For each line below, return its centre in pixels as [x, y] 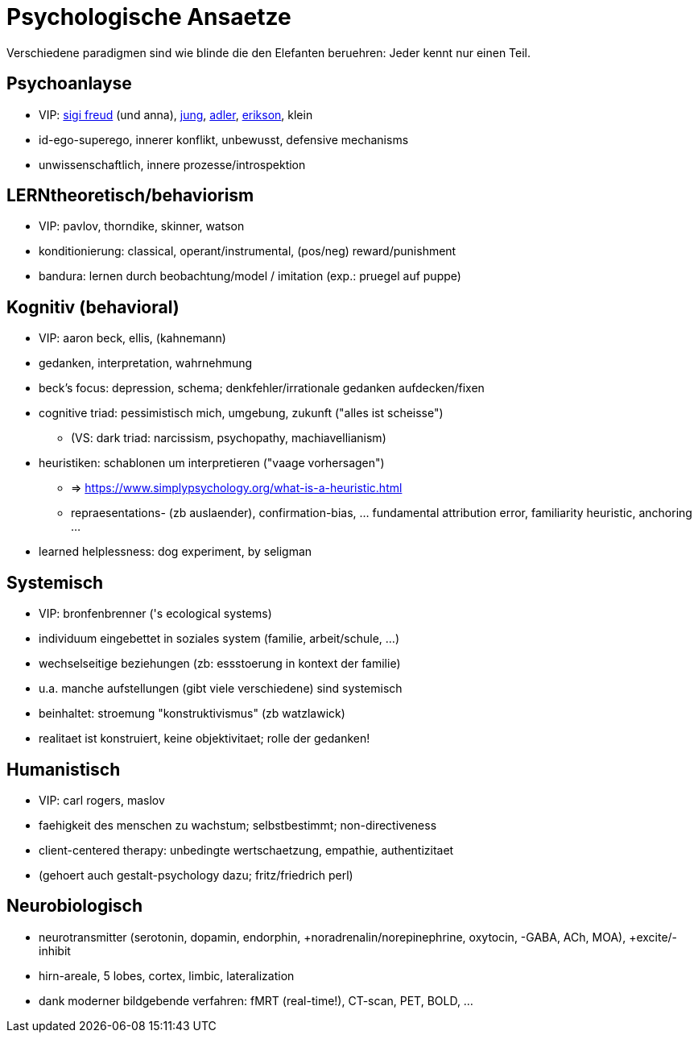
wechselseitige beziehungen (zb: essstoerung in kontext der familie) [220, 664]
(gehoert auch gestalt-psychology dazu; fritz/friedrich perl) [196, 875]
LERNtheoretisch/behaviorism [130, 196]
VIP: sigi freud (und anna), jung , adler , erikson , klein [176, 114]
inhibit [55, 950]
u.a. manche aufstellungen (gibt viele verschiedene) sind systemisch [221, 689]
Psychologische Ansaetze [149, 17]
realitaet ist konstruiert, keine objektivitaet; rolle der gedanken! [204, 739]
